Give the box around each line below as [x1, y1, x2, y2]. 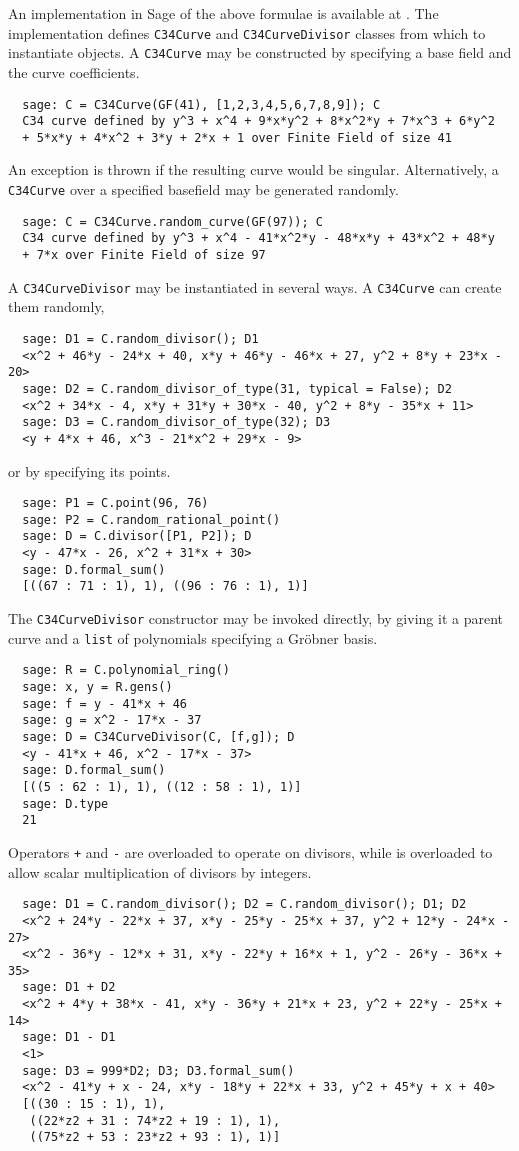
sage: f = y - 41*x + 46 [22, 696, 187, 711]
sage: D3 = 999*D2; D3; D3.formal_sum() [22, 1063, 295, 1078]
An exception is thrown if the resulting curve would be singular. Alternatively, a [8, 159, 499, 180]
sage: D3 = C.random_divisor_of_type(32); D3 [22, 415, 331, 430]
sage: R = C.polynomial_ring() [22, 663, 230, 678]
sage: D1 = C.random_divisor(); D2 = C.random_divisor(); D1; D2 [22, 897, 467, 912]
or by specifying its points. [8, 460, 171, 481]
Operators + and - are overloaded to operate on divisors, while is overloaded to [8, 841, 493, 862]
